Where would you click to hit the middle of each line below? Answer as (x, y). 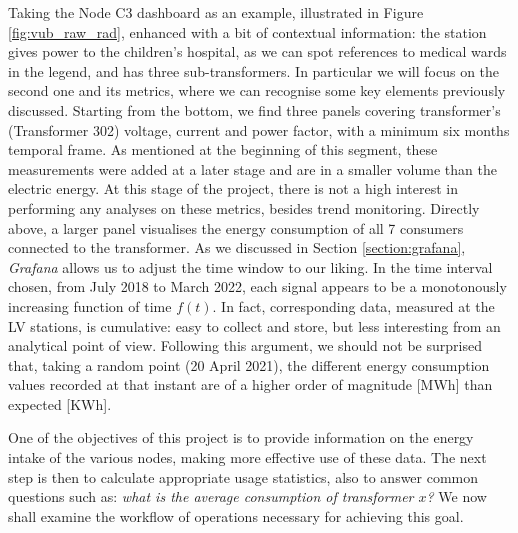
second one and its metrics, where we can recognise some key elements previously (257, 90)
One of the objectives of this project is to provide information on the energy (241, 437)
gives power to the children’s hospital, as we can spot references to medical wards (257, 51)
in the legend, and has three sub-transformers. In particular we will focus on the (254, 70)
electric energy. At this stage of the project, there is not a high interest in (233, 188)
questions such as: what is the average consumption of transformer (211, 496)
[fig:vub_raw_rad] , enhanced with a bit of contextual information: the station (247, 31)
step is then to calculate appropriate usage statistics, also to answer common (243, 476)
